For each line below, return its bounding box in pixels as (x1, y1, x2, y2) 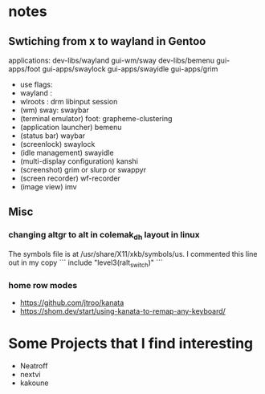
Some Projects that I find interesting (8, 335, 254, 353)
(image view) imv (19, 182, 78, 191)
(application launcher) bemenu (19, 123, 122, 132)
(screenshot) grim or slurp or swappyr (19, 165, 147, 174)
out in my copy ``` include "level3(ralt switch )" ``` (8, 258, 163, 269)
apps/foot (8, 64, 41, 74)
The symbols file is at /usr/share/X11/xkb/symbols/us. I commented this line (8, 249, 258, 258)
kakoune (19, 378, 49, 388)
